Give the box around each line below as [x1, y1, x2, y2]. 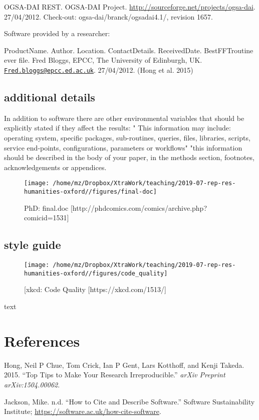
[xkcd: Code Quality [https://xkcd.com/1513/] [24, 284, 166, 295]
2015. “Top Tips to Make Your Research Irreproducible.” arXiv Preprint [4, 369, 225, 380]
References [4, 330, 80, 351]
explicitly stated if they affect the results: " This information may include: [4, 122, 231, 133]
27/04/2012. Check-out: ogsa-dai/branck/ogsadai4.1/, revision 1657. [4, 11, 213, 22]
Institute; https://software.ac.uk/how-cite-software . [4, 406, 161, 416]
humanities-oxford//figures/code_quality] [24, 269, 168, 277]
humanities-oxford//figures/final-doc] [24, 188, 157, 196]
